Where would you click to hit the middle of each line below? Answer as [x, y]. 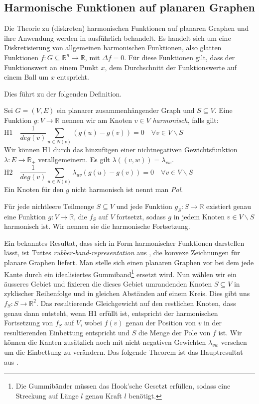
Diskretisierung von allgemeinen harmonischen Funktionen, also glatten [113, 48]
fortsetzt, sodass [141, 216]
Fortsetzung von [29, 323]
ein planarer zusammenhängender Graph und [126, 110]
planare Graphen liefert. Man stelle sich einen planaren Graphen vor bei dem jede [129, 262]
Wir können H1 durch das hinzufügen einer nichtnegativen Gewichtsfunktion [121, 150]
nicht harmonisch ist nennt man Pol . [127, 189]
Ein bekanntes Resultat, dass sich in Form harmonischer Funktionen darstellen [124, 243]
